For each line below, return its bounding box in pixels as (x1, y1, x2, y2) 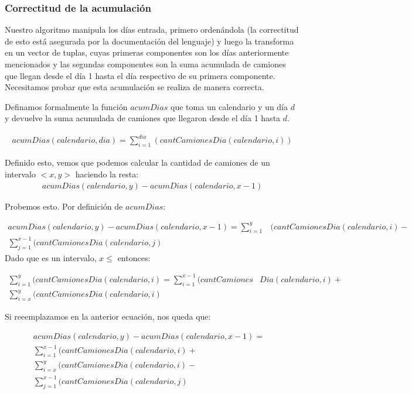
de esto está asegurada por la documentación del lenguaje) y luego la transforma (5, 35, 294, 47)
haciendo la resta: (75, 167, 139, 180)
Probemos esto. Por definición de (5, 200, 123, 212)
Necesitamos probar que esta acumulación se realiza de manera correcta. (5, 81, 264, 93)
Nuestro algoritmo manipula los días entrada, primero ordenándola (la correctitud (5, 23, 299, 36)
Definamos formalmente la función (5, 100, 128, 112)
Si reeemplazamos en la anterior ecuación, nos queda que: (5, 310, 211, 323)
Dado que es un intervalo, (5, 251, 97, 263)
